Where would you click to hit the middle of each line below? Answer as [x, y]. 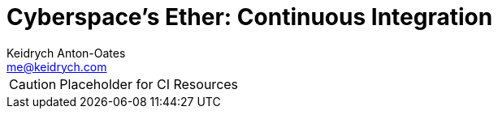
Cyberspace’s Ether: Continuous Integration [250, 17]
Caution [33, 84]
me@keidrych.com [57, 66]
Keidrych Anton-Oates [66, 53]
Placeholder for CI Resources [149, 84]
